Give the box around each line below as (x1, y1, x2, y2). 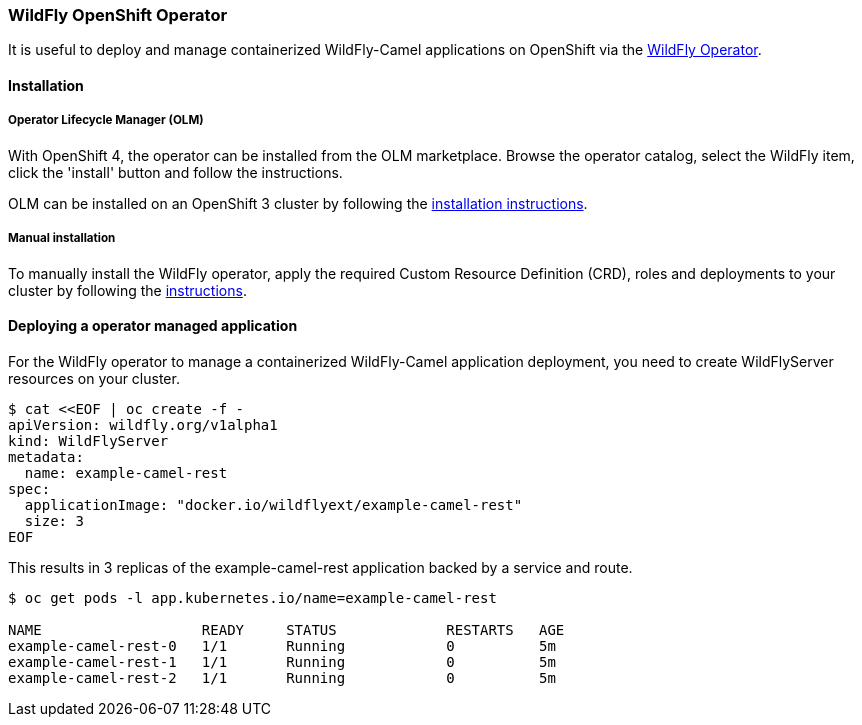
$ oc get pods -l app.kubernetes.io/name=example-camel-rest (8, 589, 497, 606)
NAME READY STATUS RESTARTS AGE (8, 621, 565, 638)
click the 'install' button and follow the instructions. (8, 163, 343, 181)
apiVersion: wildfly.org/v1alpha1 (8, 416, 278, 433)
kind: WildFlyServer (8, 432, 169, 449)
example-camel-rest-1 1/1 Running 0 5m (8, 653, 556, 670)
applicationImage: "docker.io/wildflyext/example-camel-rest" (24, 496, 523, 513)
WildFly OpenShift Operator (8, 5, 228, 25)
